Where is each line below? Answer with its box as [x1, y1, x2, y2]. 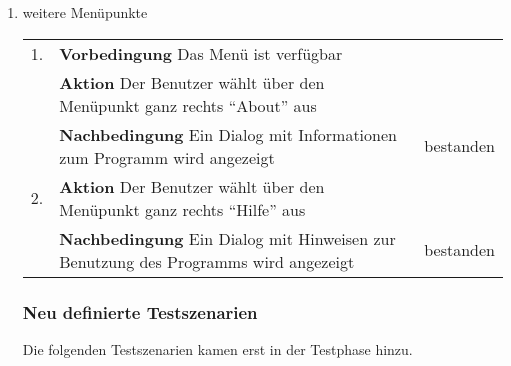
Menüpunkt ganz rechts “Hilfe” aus [59, 197, 306, 221]
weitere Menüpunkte [22, 2, 148, 22]
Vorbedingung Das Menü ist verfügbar [59, 41, 343, 65]
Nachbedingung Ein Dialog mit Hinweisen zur [59, 226, 396, 250]
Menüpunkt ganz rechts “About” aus [59, 93, 317, 117]
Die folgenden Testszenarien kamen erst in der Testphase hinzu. [22, 338, 413, 359]
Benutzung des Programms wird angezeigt [59, 249, 355, 273]
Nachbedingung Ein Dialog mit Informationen [59, 122, 397, 146]
